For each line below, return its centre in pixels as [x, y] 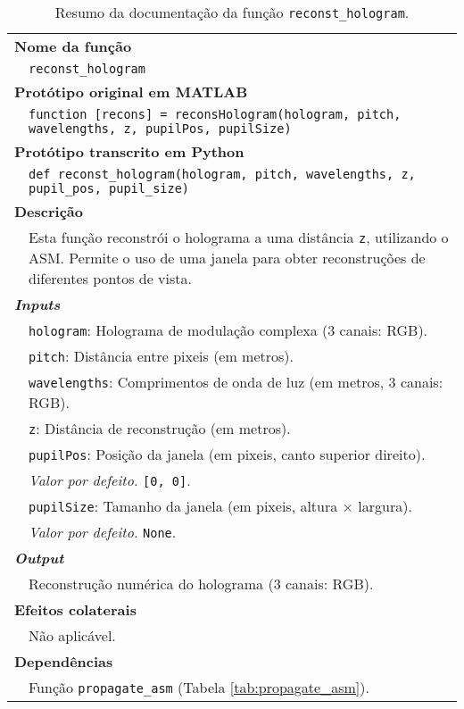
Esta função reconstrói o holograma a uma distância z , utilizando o [239, 237]
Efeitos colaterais [75, 609]
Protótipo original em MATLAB [131, 92]
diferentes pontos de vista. [110, 278]
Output [39, 558]
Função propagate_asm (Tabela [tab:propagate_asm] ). [199, 687]
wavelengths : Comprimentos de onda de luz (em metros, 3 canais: [236, 382]
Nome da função [73, 46]
